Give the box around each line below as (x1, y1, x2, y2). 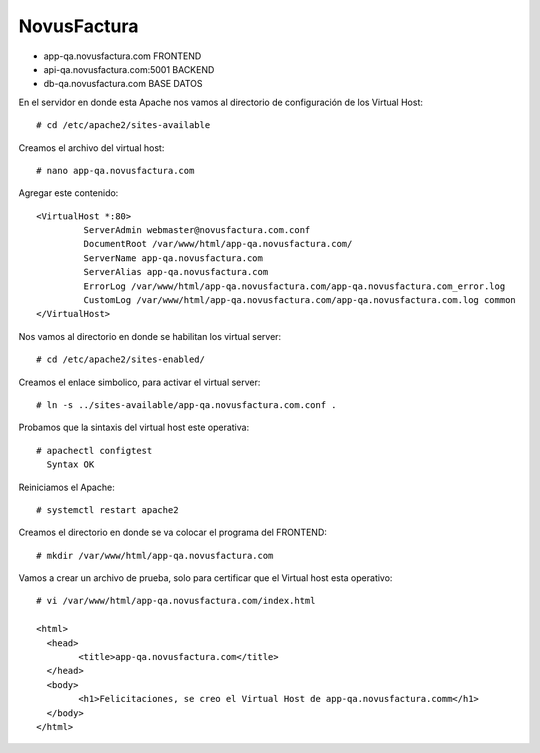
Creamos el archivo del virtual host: (18, 141, 165, 154)
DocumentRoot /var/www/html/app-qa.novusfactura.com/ (83, 238, 353, 250)
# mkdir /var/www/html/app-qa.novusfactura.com (36, 550, 274, 561)
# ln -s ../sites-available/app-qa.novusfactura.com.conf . (36, 399, 337, 410)
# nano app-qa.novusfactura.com (36, 165, 195, 176)
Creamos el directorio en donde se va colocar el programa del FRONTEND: (18, 526, 327, 539)
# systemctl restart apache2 (36, 504, 179, 515)
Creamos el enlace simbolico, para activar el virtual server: (18, 376, 261, 388)
